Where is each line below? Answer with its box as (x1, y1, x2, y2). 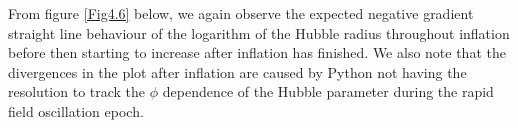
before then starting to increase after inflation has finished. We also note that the (8, 42, 506, 63)
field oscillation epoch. (8, 100, 144, 121)
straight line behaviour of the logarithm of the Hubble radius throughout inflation (8, 22, 510, 43)
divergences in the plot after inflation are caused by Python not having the (8, 61, 467, 82)
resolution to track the (8, 81, 146, 102)
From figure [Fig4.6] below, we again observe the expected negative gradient (8, 3, 474, 23)
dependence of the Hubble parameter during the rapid (162, 81, 494, 102)
